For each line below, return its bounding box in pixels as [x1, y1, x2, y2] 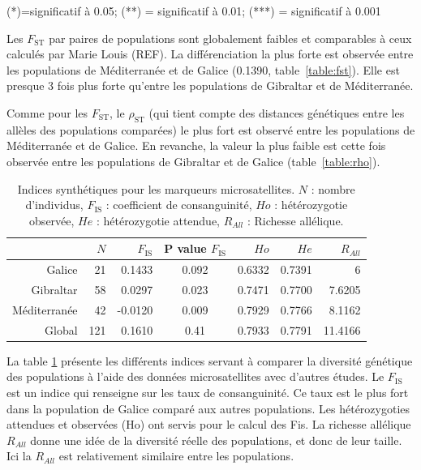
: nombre [311, 180, 355, 197]
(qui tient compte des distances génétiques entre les [148, 104, 405, 121]
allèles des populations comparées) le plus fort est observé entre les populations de [6, 121, 415, 138]
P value [164, 240, 207, 257]
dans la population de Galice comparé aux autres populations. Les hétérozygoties [6, 399, 410, 417]
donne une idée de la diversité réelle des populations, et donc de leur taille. [30, 431, 402, 448]
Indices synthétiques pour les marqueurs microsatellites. [17, 180, 295, 197]
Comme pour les [6, 104, 88, 121]
